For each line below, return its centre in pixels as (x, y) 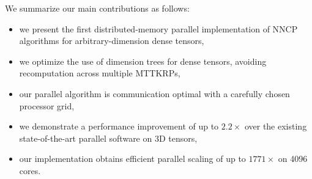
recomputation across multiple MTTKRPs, (100, 73)
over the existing (276, 126)
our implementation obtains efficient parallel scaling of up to (132, 159)
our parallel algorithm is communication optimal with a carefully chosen (154, 93)
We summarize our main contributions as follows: (97, 8)
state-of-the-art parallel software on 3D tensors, (108, 138)
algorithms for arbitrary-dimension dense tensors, (112, 41)
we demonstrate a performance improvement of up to (119, 126)
